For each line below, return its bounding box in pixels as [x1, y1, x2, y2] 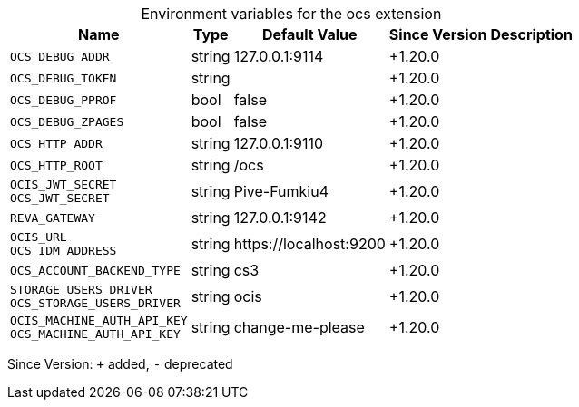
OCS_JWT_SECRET [10, 191, 110, 205]
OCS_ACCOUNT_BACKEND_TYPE [10, 263, 181, 277]
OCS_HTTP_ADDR [10, 136, 103, 150]
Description [490, 25, 573, 44]
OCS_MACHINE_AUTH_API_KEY [10, 327, 181, 341]
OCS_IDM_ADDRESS [10, 244, 117, 257]
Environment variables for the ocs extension [141, 5, 442, 23]
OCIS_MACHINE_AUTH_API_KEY [10, 314, 188, 327]
